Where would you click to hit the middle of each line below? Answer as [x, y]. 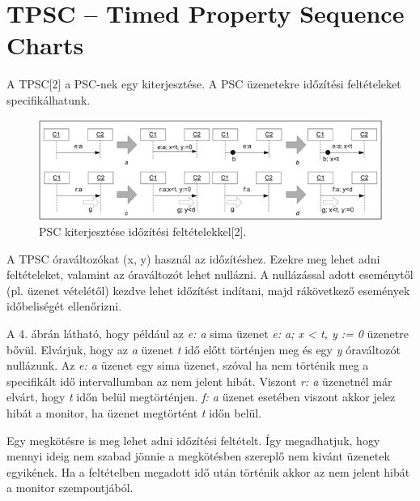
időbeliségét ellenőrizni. [64, 306]
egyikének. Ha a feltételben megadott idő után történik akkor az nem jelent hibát [208, 471]
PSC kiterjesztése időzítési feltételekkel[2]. [143, 231]
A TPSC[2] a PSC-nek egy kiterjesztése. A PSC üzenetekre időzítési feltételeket [204, 84]
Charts [45, 45]
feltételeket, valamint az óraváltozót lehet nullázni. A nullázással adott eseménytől [210, 274]
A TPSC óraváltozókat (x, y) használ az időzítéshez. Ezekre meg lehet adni [193, 258]
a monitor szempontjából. [70, 488]
